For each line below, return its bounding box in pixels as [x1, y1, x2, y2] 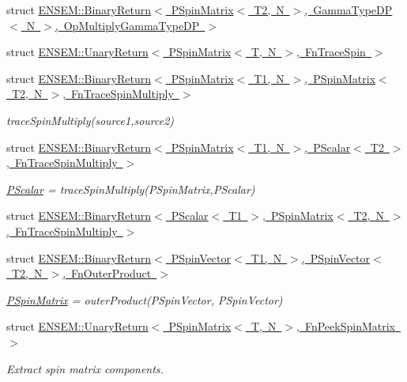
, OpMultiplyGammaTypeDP [55, 17, 200, 33]
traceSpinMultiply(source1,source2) [6, 112, 175, 128]
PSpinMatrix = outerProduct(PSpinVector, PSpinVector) [6, 291, 283, 308]
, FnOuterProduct [62, 265, 152, 282]
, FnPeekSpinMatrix [296, 318, 395, 335]
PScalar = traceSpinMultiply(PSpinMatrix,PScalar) [6, 180, 255, 197]
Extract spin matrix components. [6, 360, 164, 376]
